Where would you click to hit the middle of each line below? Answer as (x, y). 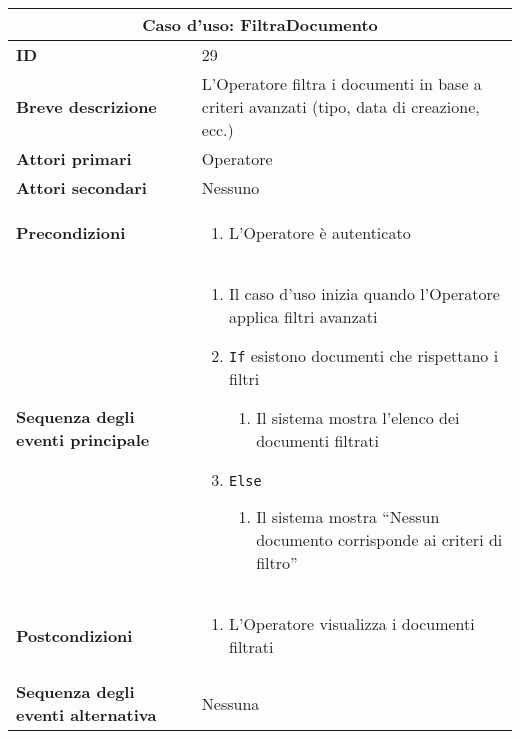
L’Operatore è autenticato (320, 232)
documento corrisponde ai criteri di (379, 539)
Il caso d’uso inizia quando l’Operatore (364, 293)
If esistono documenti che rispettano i (364, 355)
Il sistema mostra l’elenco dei (358, 417)
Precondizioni (71, 232)
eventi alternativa (86, 714)
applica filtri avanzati (303, 316)
